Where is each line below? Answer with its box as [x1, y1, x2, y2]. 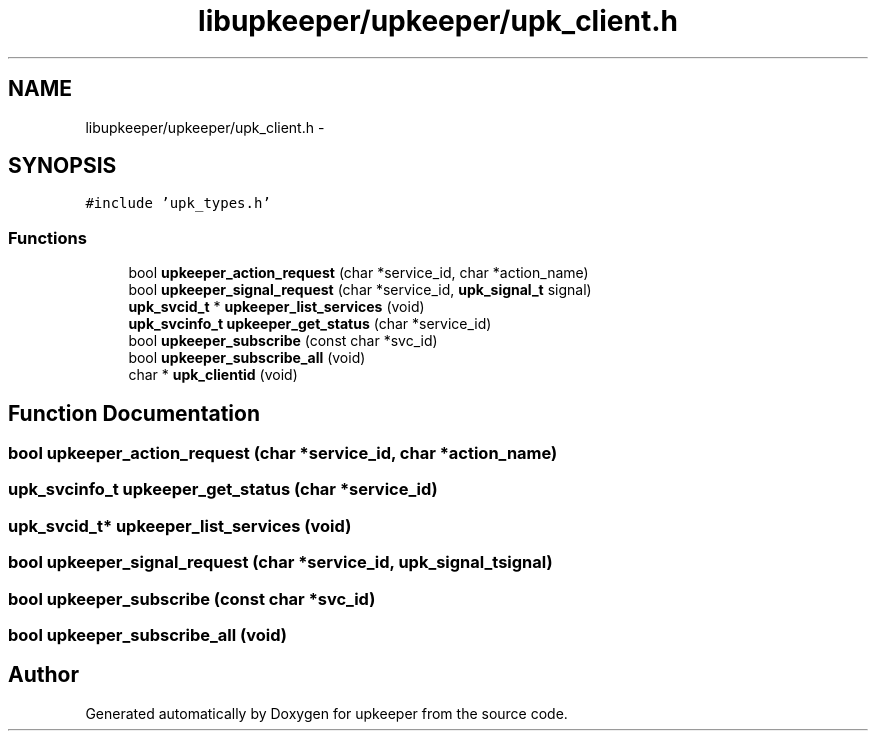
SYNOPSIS [8, 153, 117, 179]
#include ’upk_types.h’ [85, 195, 271, 212]
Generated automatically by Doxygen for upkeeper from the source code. [85, 704, 568, 722]
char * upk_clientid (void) [128, 366, 298, 384]
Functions [8, 227, 87, 248]
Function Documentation [8, 400, 260, 426]
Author [8, 662, 79, 688]
